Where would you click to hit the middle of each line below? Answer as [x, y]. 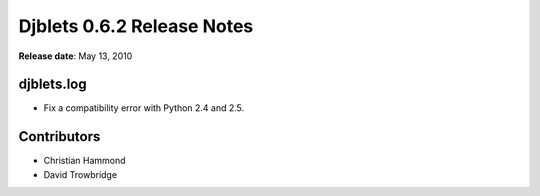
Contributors [59, 136]
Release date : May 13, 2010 [75, 56]
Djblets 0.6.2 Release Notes [136, 26]
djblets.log [52, 84]
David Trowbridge [80, 174]
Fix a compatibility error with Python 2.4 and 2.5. [144, 108]
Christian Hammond [84, 161]
